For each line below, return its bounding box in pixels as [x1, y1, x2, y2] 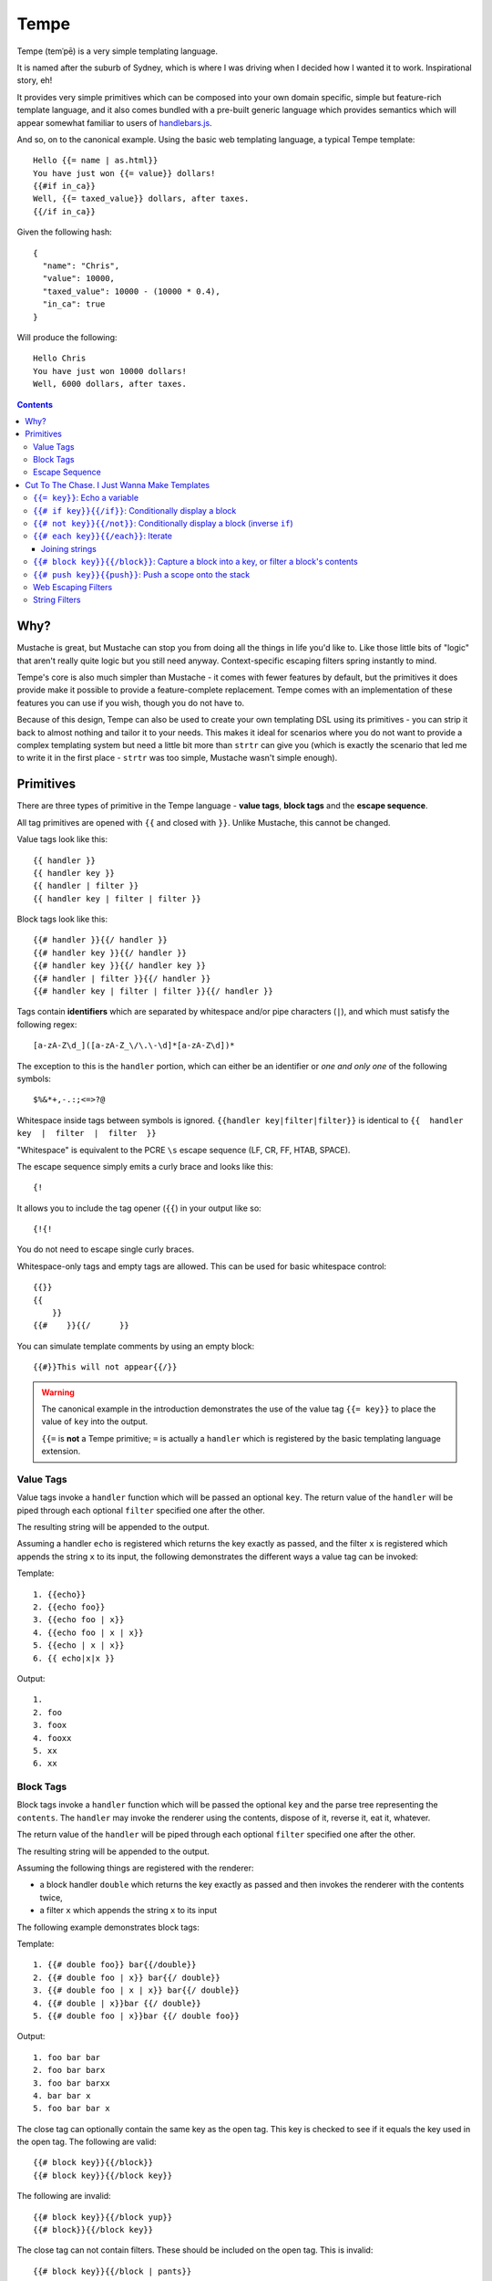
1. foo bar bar [33, 2052, 101, 2062]
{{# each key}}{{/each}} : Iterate [33, 530, 173, 542]
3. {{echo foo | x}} [33, 1615, 125, 1625]
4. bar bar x [33, 2090, 91, 2100]
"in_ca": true [42, 299, 106, 309]
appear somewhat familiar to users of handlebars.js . [16, 117, 213, 128]
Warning [41, 1387, 75, 1398]
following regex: [16, 1018, 77, 1030]
